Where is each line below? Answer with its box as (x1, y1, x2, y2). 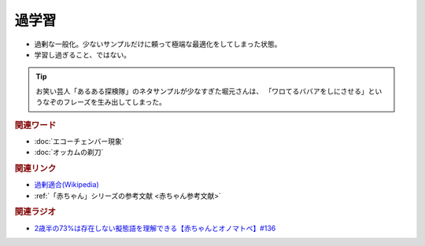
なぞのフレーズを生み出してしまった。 (42, 97, 167, 107)
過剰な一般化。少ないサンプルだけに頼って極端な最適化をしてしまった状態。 (34, 39, 282, 49)
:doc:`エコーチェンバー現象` (34, 136, 125, 145)
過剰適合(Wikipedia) (34, 180, 100, 189)
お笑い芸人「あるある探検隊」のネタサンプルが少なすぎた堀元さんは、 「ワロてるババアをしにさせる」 (35, 86, 369, 96)
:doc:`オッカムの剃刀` (34, 148, 104, 157)
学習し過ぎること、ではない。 (34, 50, 131, 59)
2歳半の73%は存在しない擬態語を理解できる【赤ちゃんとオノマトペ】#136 (34, 223, 276, 233)
